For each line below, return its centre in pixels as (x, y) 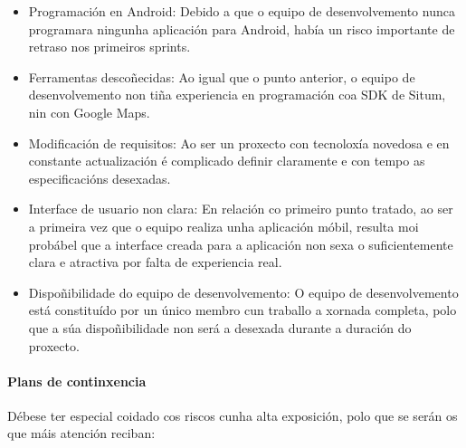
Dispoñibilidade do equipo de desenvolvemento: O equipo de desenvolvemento (243, 292)
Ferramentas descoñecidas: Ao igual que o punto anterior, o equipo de (222, 76)
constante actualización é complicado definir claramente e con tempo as (227, 161)
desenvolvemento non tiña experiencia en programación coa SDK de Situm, (237, 95)
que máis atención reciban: (81, 433)
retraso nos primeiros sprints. (109, 47)
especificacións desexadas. (100, 178)
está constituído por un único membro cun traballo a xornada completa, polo (243, 310)
